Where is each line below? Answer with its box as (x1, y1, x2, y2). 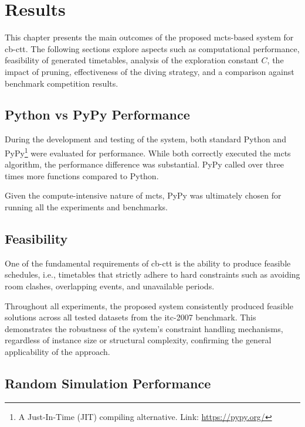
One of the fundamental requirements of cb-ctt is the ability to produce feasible (5, 257, 291, 269)
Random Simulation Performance (5, 374, 211, 392)
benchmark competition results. (5, 77, 118, 89)
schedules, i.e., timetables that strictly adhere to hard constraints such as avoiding (5, 268, 300, 281)
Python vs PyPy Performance (5, 105, 190, 124)
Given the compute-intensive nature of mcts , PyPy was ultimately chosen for (5, 189, 282, 201)
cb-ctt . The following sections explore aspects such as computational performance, (5, 42, 300, 54)
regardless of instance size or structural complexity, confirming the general (5, 334, 272, 346)
